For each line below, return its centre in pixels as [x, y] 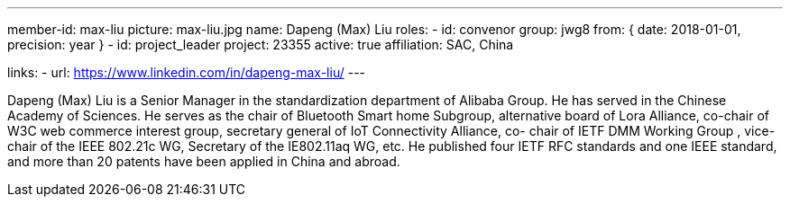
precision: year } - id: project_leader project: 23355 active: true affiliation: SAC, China [261, 44]
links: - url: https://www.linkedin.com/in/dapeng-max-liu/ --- [187, 72]
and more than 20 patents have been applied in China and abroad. [204, 161]
